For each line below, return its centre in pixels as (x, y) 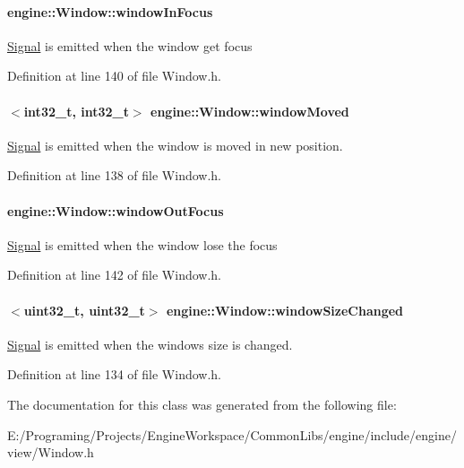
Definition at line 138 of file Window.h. (115, 175)
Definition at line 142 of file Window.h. (115, 275)
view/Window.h (51, 452)
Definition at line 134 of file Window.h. (115, 374)
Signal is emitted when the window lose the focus (142, 244)
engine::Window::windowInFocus (110, 11)
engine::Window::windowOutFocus (116, 210)
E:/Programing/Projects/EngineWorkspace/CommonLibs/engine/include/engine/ (232, 434)
